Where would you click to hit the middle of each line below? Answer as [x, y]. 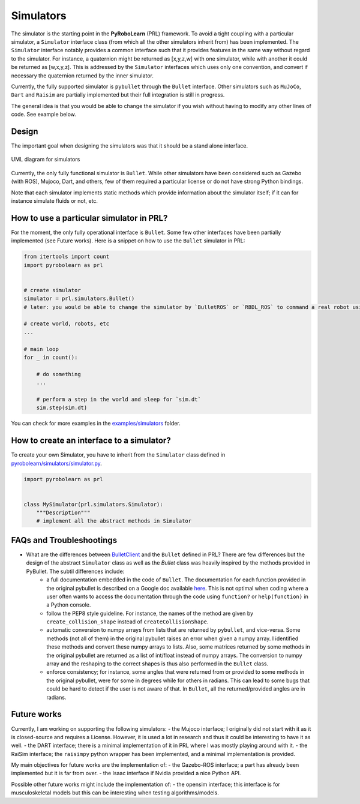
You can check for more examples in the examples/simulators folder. [96, 424]
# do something [58, 374]
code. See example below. [43, 115]
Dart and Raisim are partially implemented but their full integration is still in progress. [118, 95]
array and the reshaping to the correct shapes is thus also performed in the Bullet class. [157, 664]
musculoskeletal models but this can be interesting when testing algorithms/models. [115, 793]
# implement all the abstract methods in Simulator [114, 521]
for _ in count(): [51, 357]
